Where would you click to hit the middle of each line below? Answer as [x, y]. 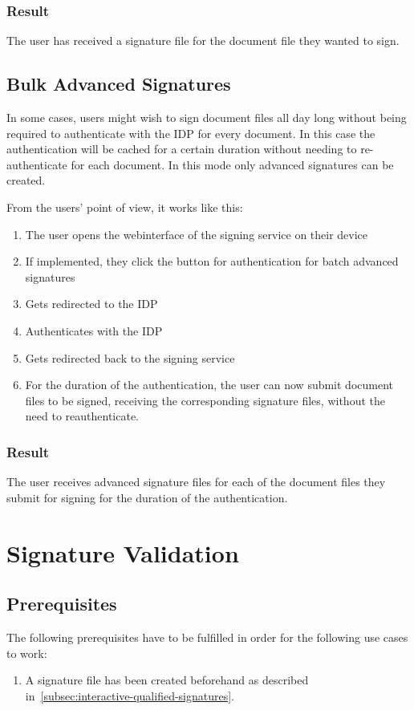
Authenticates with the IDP [94, 330]
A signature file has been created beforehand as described [167, 680]
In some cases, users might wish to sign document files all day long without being [207, 118]
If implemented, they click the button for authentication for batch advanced [212, 261]
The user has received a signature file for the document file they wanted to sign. [203, 41]
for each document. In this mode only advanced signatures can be [232, 164]
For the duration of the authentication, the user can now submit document [209, 385]
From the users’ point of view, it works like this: [125, 207]
